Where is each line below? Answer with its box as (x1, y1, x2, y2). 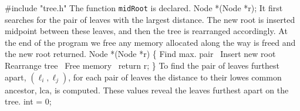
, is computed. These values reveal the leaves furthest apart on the (49, 83, 289, 96)
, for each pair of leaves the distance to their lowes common (68, 70, 282, 83)
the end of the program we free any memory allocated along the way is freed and (5, 36, 296, 48)
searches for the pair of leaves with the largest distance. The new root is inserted (5, 13, 295, 25)
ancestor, (5, 83, 37, 96)
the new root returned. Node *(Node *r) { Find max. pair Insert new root (5, 48, 276, 60)
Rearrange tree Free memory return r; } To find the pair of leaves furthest (5, 59, 279, 72)
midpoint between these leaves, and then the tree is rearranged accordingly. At (5, 25, 288, 37)
